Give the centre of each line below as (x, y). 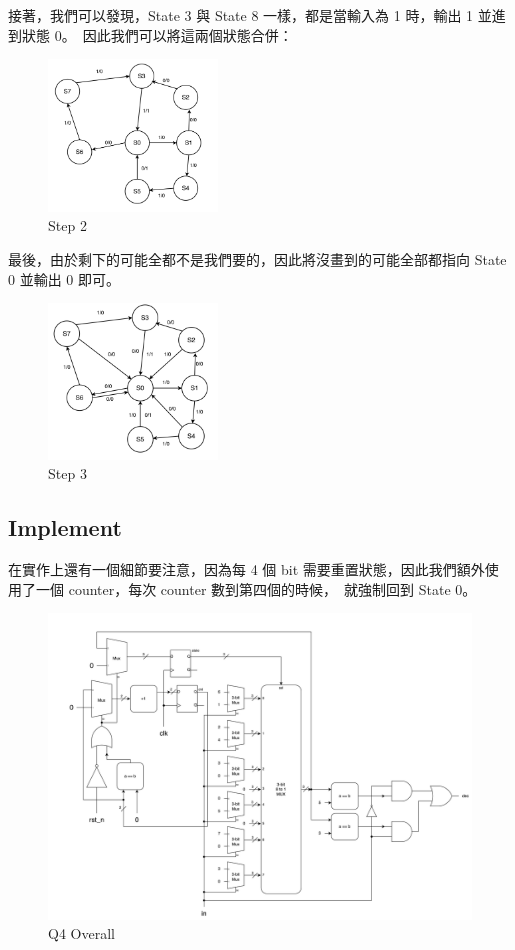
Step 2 (67, 225)
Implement (65, 527)
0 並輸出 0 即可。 (64, 278)
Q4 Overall (81, 933)
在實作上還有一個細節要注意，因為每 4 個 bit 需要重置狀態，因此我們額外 (246, 568)
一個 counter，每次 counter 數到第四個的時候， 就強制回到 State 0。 (256, 588)
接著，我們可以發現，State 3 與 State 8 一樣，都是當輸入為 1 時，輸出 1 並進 (257, 15)
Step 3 (67, 473)
